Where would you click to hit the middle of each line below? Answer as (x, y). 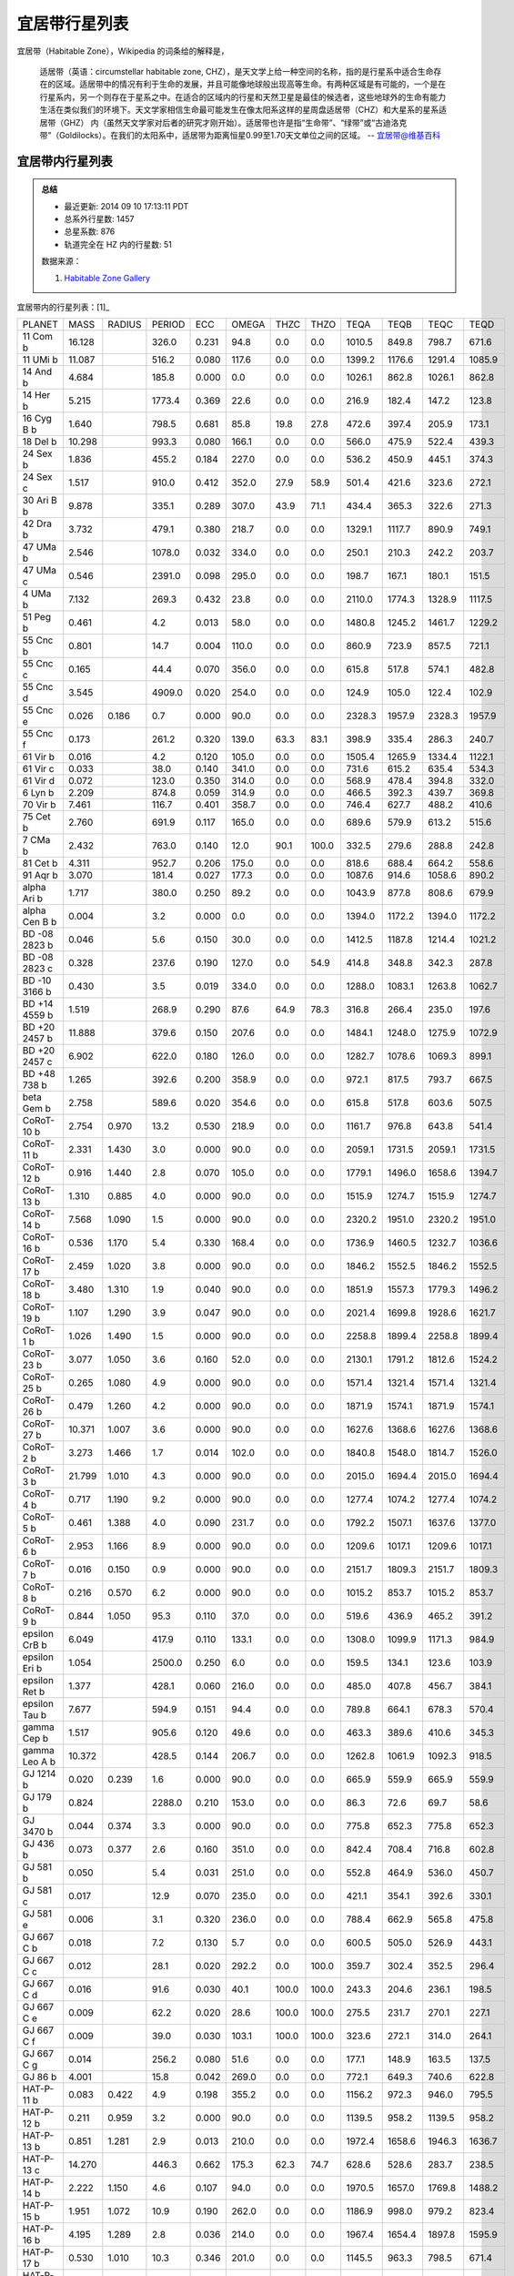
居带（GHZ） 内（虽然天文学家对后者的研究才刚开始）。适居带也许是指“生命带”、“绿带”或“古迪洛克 (223, 122)
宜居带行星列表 (73, 24)
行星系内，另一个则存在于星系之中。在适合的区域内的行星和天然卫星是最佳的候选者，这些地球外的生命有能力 (242, 97)
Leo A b (39, 1762)
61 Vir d (38, 781)
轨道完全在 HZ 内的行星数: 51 (118, 244)
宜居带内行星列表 (65, 161)
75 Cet (36, 817)
